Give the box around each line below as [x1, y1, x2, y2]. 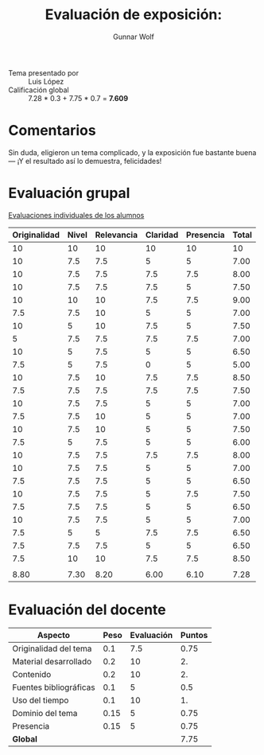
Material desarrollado [12, 656, 92, 667]
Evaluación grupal [8, 185, 130, 202]
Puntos [180, 629, 208, 640]
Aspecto [37, 629, 70, 640]
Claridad [145, 229, 179, 240]
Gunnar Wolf [112, 32, 155, 41]
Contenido [12, 668, 52, 679]
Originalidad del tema [12, 643, 92, 654]
